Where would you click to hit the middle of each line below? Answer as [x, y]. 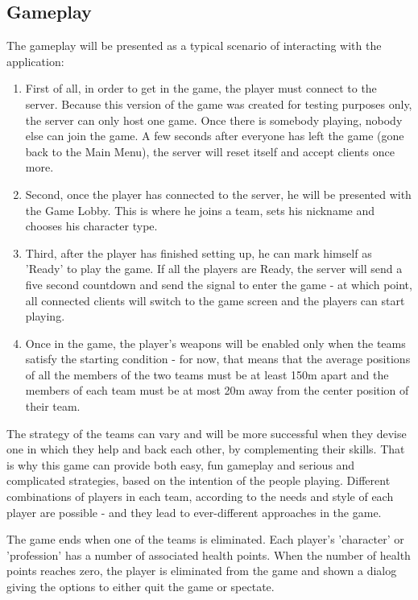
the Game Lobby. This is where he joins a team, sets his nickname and [200, 210]
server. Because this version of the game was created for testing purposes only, [219, 103]
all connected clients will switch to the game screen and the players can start [215, 300]
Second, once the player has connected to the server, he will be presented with [218, 194]
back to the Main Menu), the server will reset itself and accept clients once [210, 151]
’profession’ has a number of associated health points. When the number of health [209, 554]
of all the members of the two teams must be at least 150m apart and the [207, 374]
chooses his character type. [91, 226]
